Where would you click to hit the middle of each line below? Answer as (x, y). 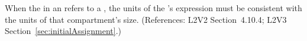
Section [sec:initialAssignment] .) (63, 31)
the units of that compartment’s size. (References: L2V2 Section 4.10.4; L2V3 (146, 19)
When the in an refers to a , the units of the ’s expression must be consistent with (153, 8)
